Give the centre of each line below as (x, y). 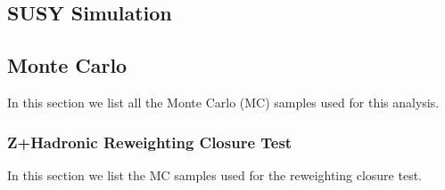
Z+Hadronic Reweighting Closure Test (150, 142)
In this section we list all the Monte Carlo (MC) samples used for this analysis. (223, 102)
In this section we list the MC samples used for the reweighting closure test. (214, 174)
